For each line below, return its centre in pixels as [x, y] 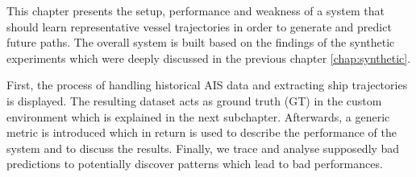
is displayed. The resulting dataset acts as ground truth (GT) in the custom [194, 100]
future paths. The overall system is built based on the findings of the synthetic [201, 42]
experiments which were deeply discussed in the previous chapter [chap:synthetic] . [209, 58]
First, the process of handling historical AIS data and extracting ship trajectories [207, 85]
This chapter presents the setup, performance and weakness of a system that [196, 10]
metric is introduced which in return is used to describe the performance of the [202, 132]
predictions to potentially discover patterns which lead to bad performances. [195, 164]
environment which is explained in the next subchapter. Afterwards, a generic [198, 116]
